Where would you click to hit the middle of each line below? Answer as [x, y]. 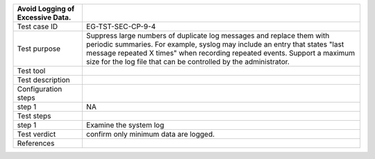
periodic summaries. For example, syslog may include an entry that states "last [215, 44]
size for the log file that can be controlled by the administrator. [187, 61]
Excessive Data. [44, 17]
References [36, 143]
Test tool [31, 71]
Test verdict [36, 134]
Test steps [34, 116]
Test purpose [39, 49]
